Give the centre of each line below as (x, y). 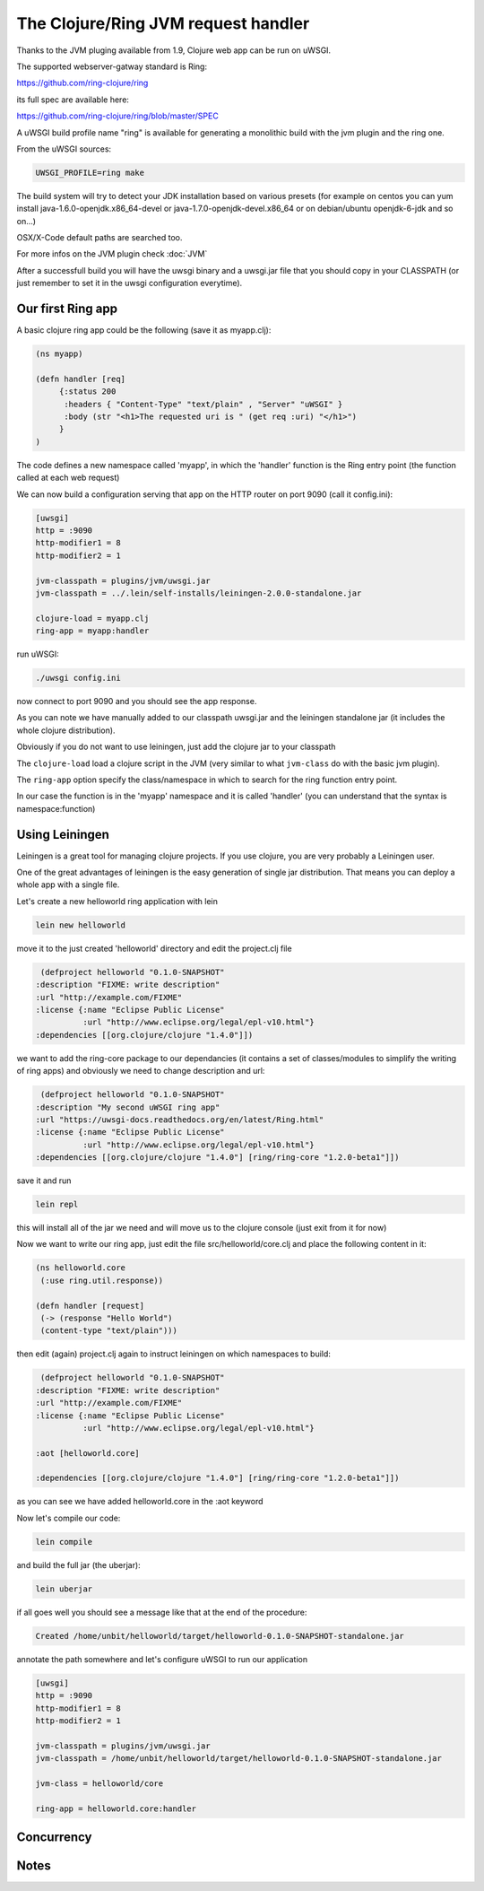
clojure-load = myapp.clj (92, 618)
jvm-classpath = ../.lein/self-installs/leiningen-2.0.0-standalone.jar (199, 593)
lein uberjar (64, 1589)
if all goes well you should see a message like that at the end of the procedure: (162, 1612)
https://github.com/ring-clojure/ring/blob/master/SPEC (117, 116)
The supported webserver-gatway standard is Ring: (112, 66)
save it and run (44, 1181)
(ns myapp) (59, 354)
